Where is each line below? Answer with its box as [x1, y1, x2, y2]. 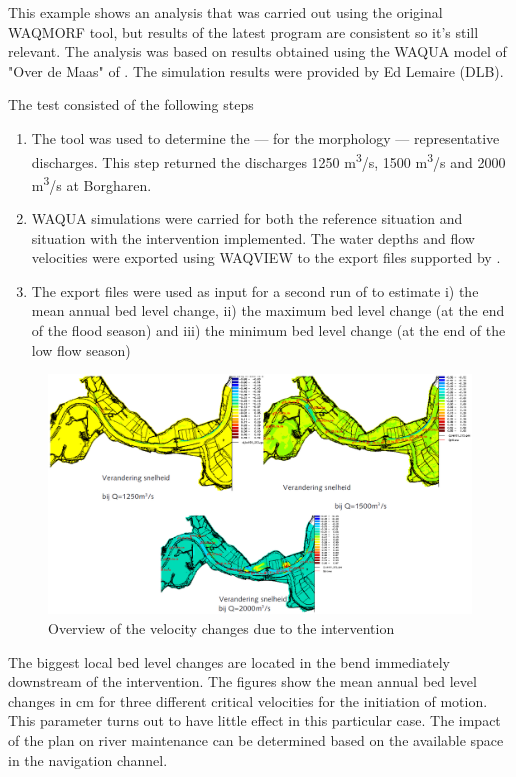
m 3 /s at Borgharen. [31, 171, 152, 195]
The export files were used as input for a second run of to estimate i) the [31, 280, 479, 301]
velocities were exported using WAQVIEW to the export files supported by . [31, 247, 501, 268]
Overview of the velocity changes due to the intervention [48, 617, 395, 638]
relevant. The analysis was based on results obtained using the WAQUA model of [8, 41, 507, 62]
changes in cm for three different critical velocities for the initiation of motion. [8, 690, 488, 711]
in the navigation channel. [8, 749, 168, 770]
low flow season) [31, 339, 131, 360]
